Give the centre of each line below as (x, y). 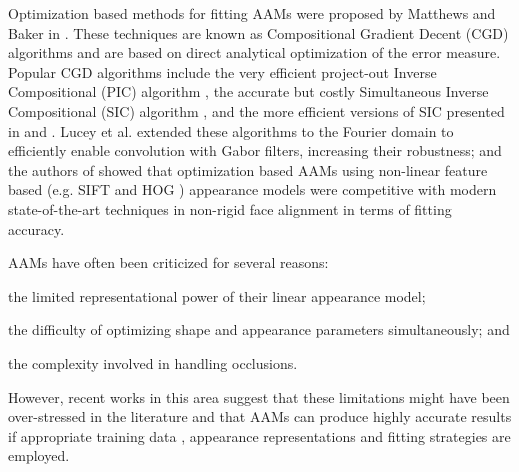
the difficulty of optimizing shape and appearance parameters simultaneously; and (259, 329)
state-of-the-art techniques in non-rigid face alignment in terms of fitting (230, 208)
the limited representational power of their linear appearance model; (217, 295)
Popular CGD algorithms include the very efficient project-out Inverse (222, 71)
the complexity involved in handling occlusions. (153, 362)
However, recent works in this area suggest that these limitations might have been (259, 396)
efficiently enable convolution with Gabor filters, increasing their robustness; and (255, 150)
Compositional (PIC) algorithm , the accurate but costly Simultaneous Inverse (248, 91)
